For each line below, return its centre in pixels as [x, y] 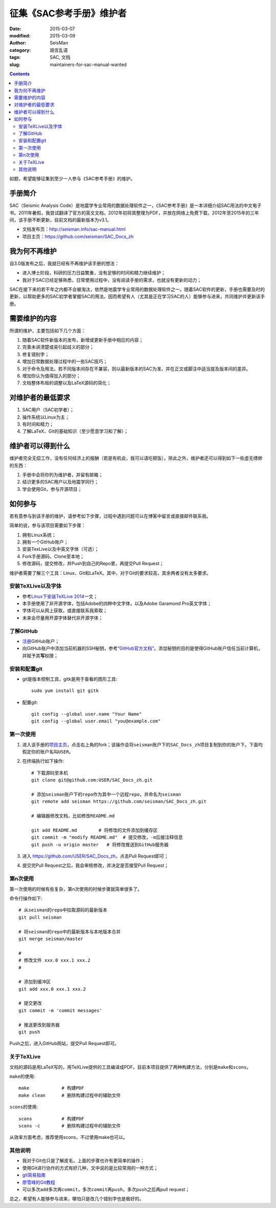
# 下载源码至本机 [50, 773]
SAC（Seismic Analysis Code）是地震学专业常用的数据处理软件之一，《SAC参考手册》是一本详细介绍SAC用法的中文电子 [135, 205]
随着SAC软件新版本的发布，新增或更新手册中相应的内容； [83, 340]
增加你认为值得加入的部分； [51, 376]
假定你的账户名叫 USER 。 [48, 752]
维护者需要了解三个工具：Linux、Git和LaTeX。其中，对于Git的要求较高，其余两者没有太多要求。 [110, 573]
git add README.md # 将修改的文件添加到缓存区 [95, 830]
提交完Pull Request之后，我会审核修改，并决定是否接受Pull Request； [95, 865]
